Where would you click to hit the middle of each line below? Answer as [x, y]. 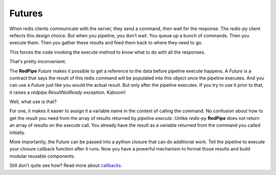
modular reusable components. [42, 156]
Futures [26, 13]
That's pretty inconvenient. [38, 62]
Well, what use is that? [33, 102]
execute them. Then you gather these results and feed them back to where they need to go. [106, 43]
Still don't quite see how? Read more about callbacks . [66, 165]
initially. [17, 132]
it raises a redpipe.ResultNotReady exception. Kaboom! [68, 92]
